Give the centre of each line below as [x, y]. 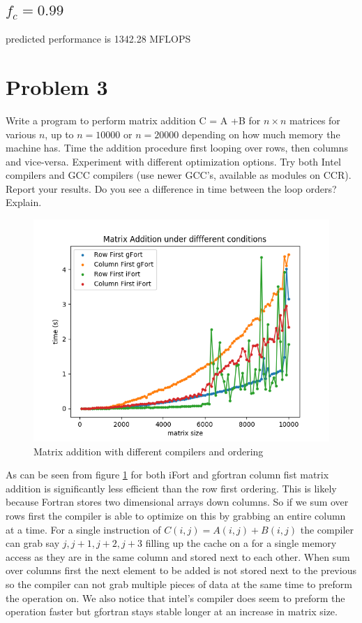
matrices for [315, 120]
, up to [59, 134]
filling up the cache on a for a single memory [241, 543]
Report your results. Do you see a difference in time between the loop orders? [171, 188]
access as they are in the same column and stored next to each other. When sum [178, 556]
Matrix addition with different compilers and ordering [149, 451]
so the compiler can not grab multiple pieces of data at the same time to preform [179, 584]
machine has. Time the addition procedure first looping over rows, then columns [177, 148]
